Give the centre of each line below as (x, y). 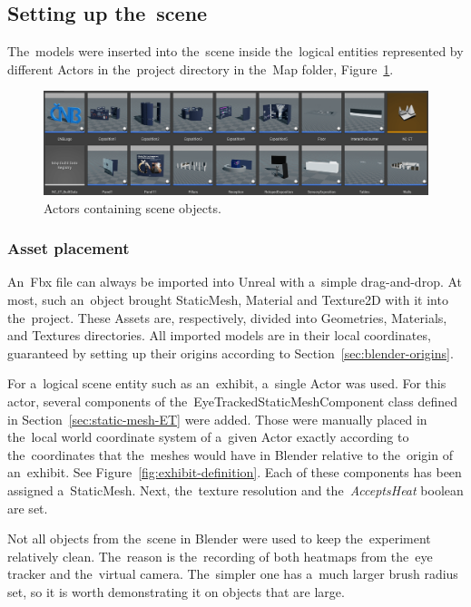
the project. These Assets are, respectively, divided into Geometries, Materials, (227, 317)
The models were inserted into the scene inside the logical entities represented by (235, 51)
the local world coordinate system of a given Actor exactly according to (208, 437)
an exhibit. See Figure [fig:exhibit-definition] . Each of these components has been (235, 472)
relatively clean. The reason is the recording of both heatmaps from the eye (220, 556)
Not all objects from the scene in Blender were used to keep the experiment (219, 538)
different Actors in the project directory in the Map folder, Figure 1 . (201, 69)
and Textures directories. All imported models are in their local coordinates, (219, 335)
